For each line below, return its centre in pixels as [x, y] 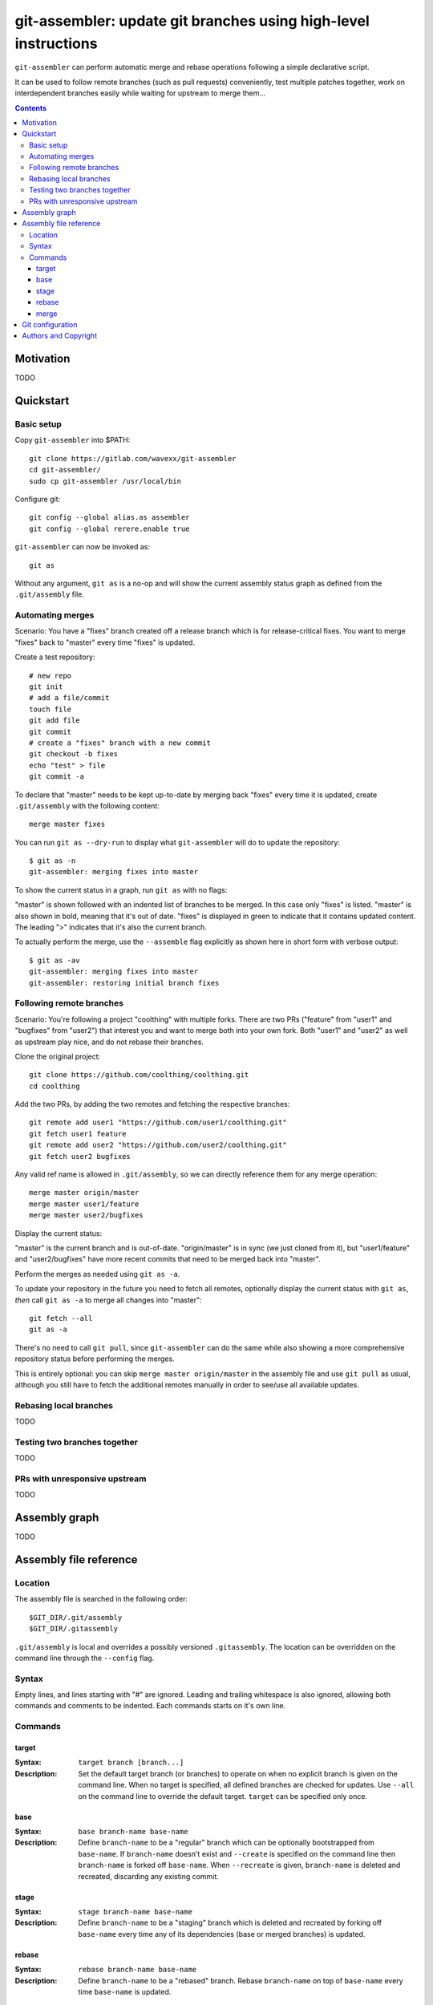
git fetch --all [61, 1318]
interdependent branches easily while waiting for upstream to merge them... [140, 93]
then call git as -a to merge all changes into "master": [108, 1300]
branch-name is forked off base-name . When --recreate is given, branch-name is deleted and [239, 1865]
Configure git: [38, 499]
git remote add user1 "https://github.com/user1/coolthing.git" [158, 1122]
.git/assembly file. [49, 594]
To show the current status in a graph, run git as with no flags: [121, 889]
